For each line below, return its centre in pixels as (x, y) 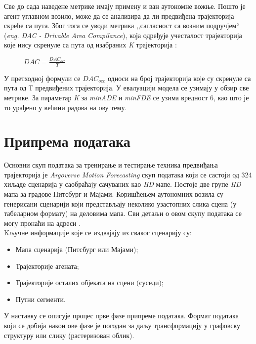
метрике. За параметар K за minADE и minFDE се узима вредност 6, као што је (127, 97)
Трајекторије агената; (47, 266)
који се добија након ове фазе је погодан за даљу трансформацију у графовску (122, 325)
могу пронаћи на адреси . (43, 223)
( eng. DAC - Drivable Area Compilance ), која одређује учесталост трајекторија (123, 35)
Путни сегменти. (41, 299)
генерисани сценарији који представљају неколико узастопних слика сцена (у (120, 203)
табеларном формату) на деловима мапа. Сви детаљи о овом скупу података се (123, 213)
